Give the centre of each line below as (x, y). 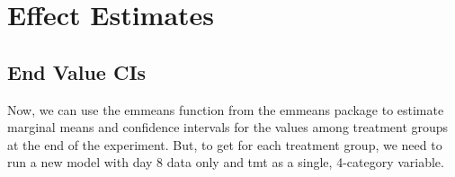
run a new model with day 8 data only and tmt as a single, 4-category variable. (226, 162)
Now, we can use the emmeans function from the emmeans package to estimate (226, 109)
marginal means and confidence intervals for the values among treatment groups (228, 127)
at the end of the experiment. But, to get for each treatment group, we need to (225, 144)
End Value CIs (77, 71)
